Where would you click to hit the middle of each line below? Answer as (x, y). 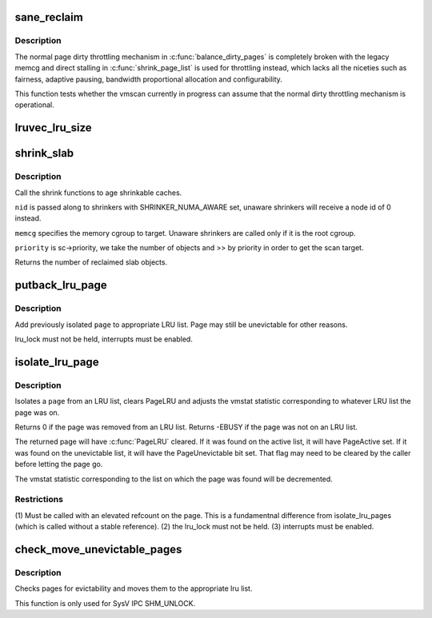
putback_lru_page (61, 285)
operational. (35, 105)
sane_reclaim (49, 17)
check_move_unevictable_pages (98, 549)
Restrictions (39, 500)
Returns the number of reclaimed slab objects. (91, 262)
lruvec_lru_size (53, 128)
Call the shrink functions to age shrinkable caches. (98, 193)
